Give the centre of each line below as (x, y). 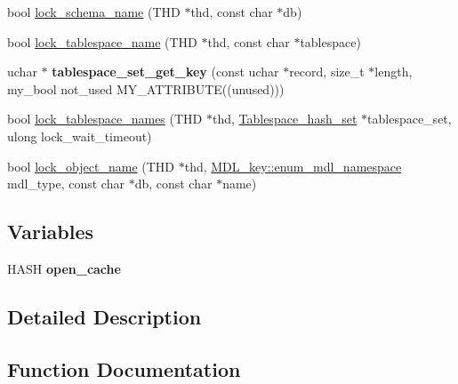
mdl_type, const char (66, 184)
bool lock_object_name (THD (91, 166)
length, (394, 72)
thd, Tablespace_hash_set (285, 119)
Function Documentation (124, 368)
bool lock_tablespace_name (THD (102, 41)
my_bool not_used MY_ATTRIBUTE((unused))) (146, 88)
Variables (51, 232)
